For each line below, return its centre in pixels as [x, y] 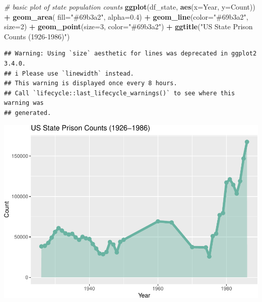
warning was [24, 103]
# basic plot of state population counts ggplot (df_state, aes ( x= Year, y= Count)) [130, 7]
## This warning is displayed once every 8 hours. [91, 83]
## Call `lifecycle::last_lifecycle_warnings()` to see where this [120, 93]
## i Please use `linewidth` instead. [69, 73]
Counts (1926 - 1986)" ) [37, 36]
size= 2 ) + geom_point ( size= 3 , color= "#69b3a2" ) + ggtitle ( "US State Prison [128, 26]
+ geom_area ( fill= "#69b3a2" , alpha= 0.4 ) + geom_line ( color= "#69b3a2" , [126, 16]
